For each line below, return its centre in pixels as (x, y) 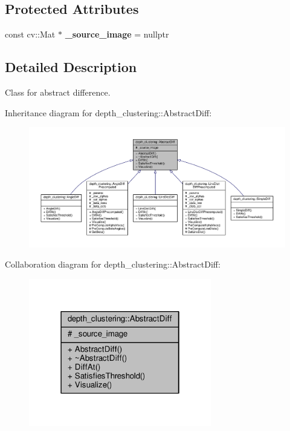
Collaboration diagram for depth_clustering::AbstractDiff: (113, 264)
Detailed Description (71, 67)
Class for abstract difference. (58, 92)
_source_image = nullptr (117, 34)
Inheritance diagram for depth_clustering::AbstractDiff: (108, 112)
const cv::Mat (30, 34)
